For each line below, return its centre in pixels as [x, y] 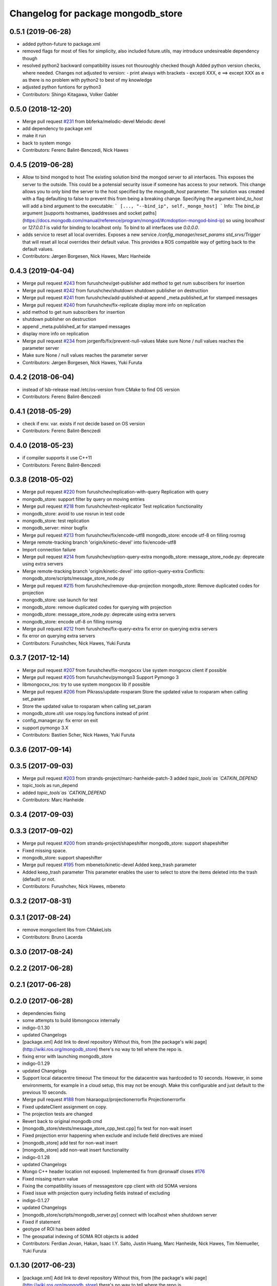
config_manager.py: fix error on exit [60, 721]
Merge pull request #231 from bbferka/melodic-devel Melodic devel [94, 121]
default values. [38, 249]
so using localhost [245, 220]
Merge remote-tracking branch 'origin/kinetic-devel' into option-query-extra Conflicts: [114, 571]
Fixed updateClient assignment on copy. [65, 1106]
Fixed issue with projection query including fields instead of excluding [96, 1193]
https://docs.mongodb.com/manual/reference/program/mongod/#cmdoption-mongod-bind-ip [123, 220]
